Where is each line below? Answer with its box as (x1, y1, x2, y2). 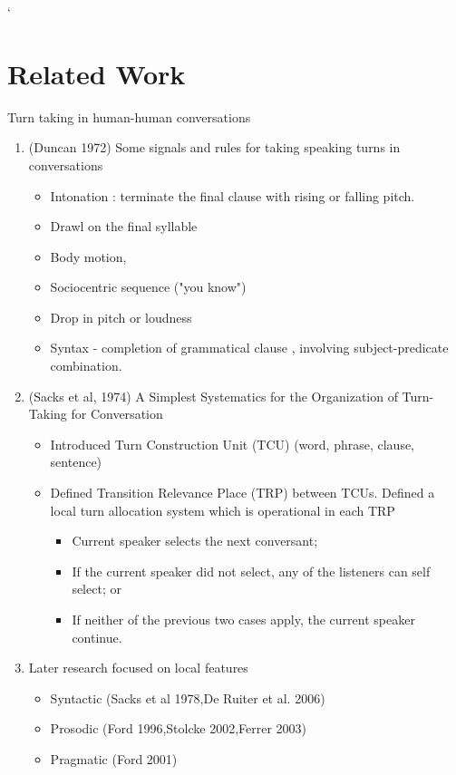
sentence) (50, 452, 102, 471)
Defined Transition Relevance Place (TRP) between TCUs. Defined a (50, 483, 435, 502)
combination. (50, 356, 122, 375)
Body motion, (50, 247, 127, 266)
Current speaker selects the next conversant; (72, 531, 318, 550)
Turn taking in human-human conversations (7, 107, 251, 126)
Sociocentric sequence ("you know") (50, 277, 247, 296)
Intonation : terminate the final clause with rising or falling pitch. (50, 186, 415, 205)
